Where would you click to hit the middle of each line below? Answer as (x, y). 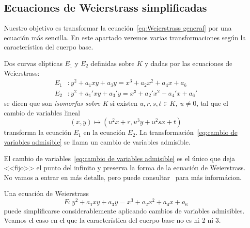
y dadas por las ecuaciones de (188, 63)
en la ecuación (104, 132)
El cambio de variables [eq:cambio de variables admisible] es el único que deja (119, 158)
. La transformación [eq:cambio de (187, 132)
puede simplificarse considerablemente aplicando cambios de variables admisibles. (124, 210)
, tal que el (212, 103)
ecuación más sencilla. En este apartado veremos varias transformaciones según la (125, 37)
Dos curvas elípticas (33, 63)
